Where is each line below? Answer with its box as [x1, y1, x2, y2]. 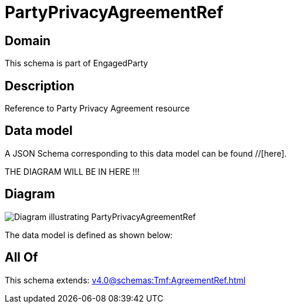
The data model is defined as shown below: [5, 229, 173, 240]
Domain [5, 33, 51, 48]
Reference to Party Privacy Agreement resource [5, 103, 190, 114]
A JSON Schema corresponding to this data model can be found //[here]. [5, 148, 287, 158]
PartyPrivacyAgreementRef [5, 2, 224, 22]
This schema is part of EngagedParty [5, 58, 148, 69]
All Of [5, 250, 38, 265]
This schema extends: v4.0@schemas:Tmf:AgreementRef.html [5, 275, 246, 285]
